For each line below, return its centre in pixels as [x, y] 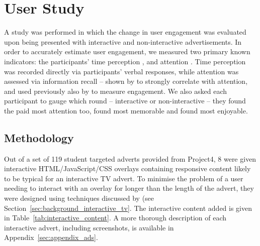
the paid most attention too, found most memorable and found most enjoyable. [126, 110]
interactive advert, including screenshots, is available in [89, 227]
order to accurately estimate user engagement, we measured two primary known [127, 51]
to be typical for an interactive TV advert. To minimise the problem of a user [124, 178]
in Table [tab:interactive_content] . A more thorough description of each [115, 218]
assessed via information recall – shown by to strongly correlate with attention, [126, 81]
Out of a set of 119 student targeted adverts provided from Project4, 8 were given [130, 158]
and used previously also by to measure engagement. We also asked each [116, 91]
